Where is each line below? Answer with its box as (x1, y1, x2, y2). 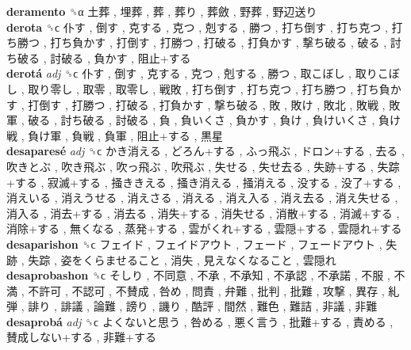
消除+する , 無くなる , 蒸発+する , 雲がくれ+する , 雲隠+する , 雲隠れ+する (6, 220, 402, 237)
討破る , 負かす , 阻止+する (50, 49, 191, 66)
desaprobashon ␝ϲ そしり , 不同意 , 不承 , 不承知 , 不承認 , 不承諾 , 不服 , (6, 267, 390, 283)
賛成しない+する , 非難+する (6, 329, 156, 345)
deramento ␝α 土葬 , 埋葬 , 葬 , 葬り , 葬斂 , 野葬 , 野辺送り (6, 3, 317, 19)
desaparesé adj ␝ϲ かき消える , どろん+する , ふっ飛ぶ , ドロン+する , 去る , (6, 143, 405, 159)
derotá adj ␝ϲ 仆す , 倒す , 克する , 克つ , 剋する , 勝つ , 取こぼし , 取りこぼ (6, 65, 400, 82)
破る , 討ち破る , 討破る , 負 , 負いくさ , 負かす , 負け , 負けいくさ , (28, 112, 375, 128)
